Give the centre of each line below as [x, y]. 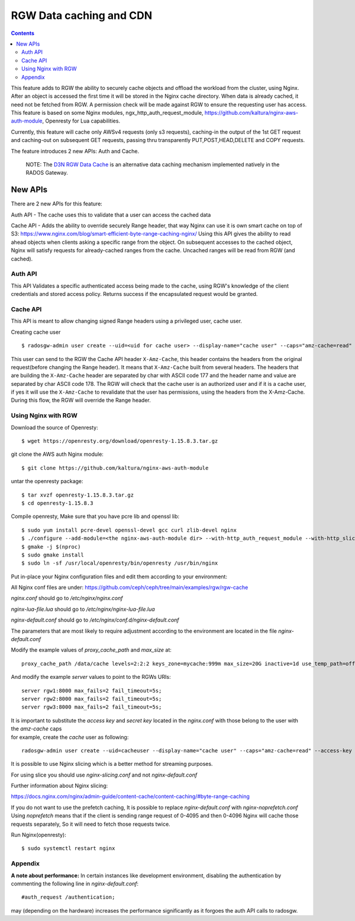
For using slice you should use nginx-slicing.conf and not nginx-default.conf [104, 775]
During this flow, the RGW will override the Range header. [81, 400]
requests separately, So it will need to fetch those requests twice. [91, 824]
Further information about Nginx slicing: [59, 786]
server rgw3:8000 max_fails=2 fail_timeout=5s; [92, 707]
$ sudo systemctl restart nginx [68, 848]
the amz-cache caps [36, 729]
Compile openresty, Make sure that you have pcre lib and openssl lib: [95, 516]
